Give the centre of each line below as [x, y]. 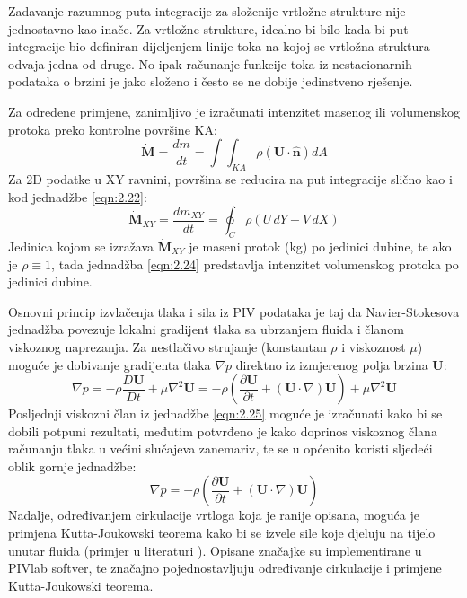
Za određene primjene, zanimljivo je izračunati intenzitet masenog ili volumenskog [234, 111]
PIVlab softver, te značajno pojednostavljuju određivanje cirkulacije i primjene [225, 568]
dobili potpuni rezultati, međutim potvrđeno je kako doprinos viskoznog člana [223, 431]
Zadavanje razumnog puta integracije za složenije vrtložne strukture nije [207, 11]
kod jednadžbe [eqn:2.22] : [78, 196]
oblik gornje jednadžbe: [72, 466]
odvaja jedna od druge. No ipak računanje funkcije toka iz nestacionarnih [210, 63]
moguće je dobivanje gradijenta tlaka [110, 364]
